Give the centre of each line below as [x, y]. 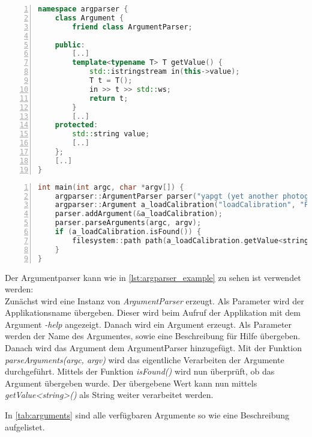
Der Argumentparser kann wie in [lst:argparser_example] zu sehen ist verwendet [153, 277]
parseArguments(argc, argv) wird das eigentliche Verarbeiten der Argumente [145, 359]
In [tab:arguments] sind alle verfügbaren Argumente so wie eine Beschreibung [147, 415]
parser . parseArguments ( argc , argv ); [128, 223]
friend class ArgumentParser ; [132, 27]
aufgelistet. [25, 426]
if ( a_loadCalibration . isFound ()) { [128, 232]
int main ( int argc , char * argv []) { [111, 187]
